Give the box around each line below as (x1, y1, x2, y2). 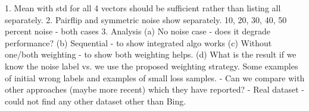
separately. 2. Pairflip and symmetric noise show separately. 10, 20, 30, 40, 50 (5, 13, 287, 26)
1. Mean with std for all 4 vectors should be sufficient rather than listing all (5, 2, 281, 14)
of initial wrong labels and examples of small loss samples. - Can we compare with (5, 71, 305, 84)
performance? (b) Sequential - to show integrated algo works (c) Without (5, 36, 272, 49)
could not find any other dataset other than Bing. (5, 94, 186, 107)
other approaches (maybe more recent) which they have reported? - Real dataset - (5, 83, 304, 96)
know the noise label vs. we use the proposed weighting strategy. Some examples (5, 59, 298, 72)
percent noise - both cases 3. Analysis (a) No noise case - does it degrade (5, 25, 270, 37)
